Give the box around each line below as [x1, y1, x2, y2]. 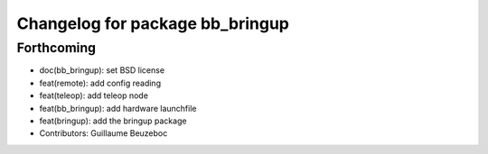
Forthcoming [16, 40, 97, 56]
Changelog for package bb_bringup [16, 14, 289, 33]
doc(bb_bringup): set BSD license [39, 65, 165, 76]
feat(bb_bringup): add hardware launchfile [39, 103, 197, 113]
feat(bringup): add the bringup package [39, 115, 187, 126]
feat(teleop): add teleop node [39, 90, 149, 101]
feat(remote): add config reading [39, 77, 162, 88]
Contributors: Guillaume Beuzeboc [39, 128, 168, 139]
